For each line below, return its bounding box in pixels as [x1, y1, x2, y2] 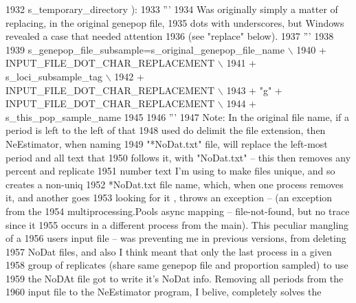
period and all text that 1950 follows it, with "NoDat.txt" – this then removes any [5, 150, 351, 164]
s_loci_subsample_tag [5, 69, 103, 83]
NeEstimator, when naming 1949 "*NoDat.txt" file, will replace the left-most [5, 136, 328, 150]
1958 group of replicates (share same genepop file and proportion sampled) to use [5, 258, 348, 272]
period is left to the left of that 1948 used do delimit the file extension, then [5, 123, 326, 137]
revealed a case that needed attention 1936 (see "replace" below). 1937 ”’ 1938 [5, 29, 334, 43]
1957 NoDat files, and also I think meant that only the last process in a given [5, 244, 332, 258]
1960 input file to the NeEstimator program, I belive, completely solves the [5, 284, 322, 299]
